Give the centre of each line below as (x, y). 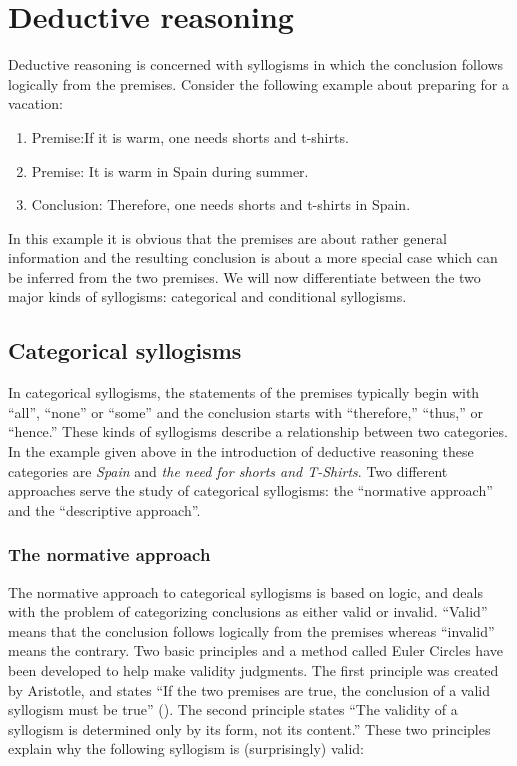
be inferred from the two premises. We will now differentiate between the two (244, 276)
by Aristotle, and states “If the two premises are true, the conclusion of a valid (249, 689)
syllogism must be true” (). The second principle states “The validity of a (233, 709)
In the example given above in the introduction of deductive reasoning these (241, 451)
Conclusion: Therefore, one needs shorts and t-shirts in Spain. (221, 204)
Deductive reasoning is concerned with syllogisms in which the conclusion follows (256, 64)
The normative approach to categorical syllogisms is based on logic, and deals (245, 591)
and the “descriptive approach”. (104, 509)
